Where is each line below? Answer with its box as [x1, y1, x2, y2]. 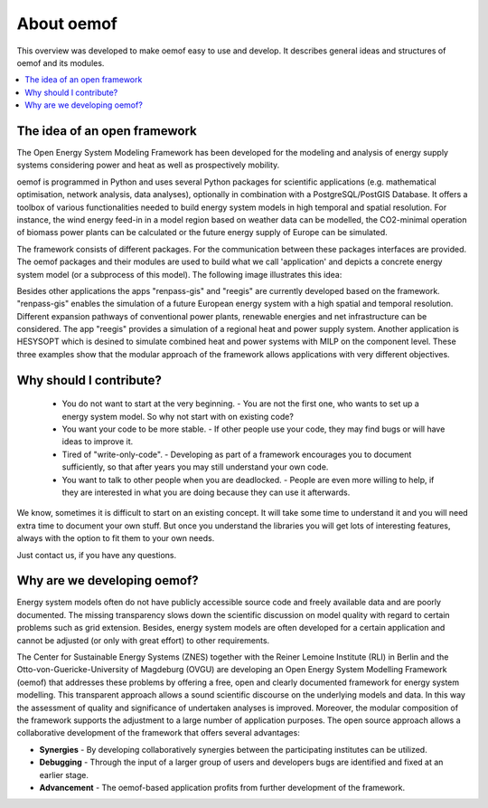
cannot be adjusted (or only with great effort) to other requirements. [16, 634, 270, 646]
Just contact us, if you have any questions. [16, 549, 177, 560]
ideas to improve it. [61, 436, 134, 447]
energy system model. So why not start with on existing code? [61, 411, 294, 422]
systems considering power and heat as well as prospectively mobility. [16, 159, 280, 171]
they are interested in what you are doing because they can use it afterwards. [61, 487, 351, 498]
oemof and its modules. [16, 57, 105, 68]
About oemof [16, 14, 117, 33]
